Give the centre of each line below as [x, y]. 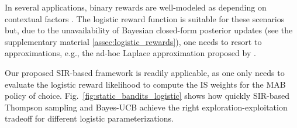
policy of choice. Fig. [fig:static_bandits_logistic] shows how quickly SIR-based [147, 96]
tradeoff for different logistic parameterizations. [89, 118]
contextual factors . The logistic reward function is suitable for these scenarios [145, 18]
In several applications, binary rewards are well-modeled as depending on [136, 7]
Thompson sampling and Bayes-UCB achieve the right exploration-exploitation [146, 107]
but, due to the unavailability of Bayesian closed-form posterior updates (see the [149, 30]
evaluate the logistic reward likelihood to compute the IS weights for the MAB [145, 84]
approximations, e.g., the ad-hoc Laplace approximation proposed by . [130, 53]
